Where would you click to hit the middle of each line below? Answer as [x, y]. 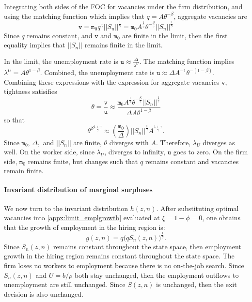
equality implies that [35, 45]
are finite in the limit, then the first [175, 35]
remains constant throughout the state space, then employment [147, 246]
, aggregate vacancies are [210, 16]
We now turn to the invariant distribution [66, 208]
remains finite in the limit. [124, 45]
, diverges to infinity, [135, 152]
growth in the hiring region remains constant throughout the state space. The [119, 256]
